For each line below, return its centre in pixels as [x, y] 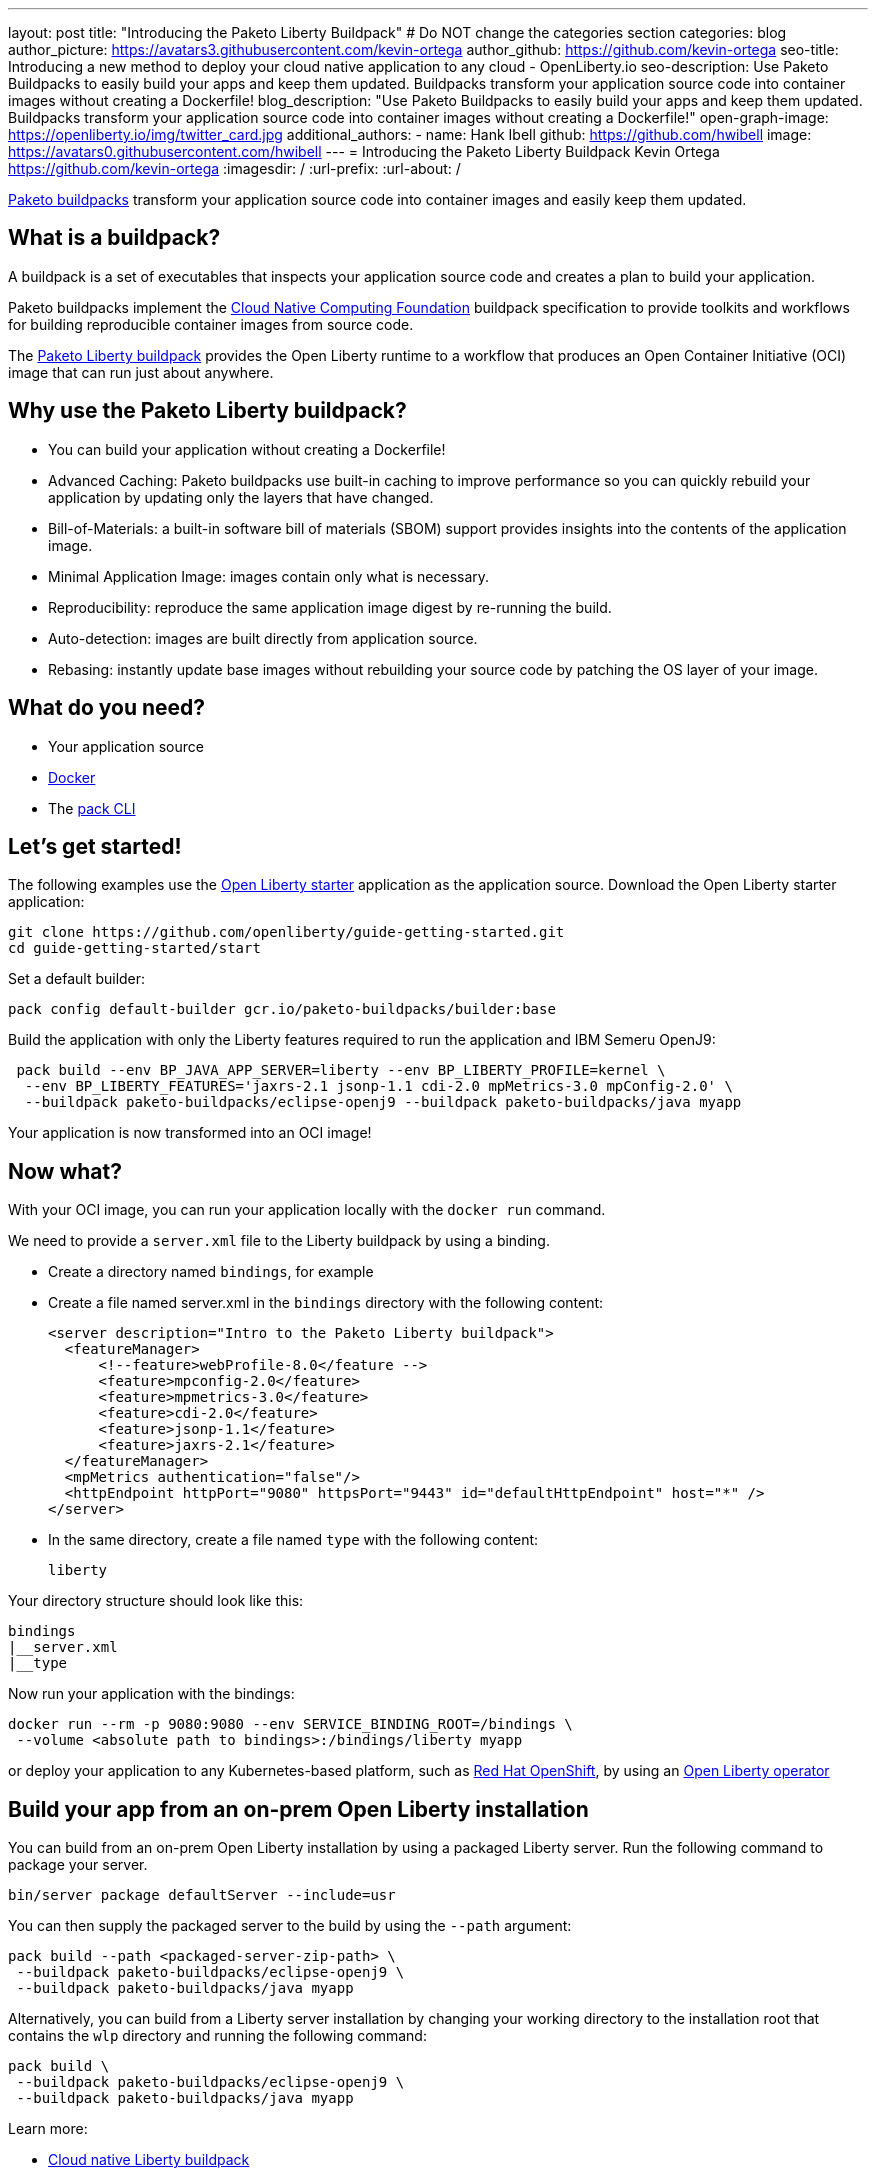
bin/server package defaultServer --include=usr [202, 1895]
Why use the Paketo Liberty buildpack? [207, 411]
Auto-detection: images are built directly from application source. [263, 638]
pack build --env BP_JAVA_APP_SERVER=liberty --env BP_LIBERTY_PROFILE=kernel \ [341, 1070]
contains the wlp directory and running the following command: [217, 2036]
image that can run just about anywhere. [141, 372]
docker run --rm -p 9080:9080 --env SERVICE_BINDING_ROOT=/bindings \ [290, 1724]
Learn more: [48, 2129]
